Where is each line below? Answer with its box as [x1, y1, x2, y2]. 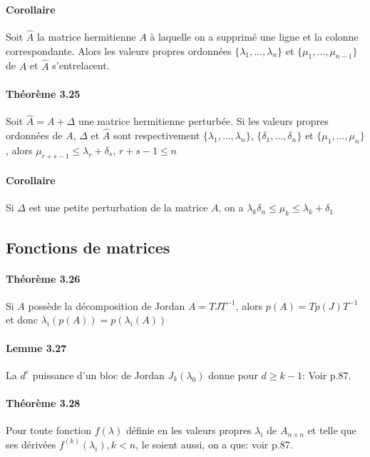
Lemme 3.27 [6, 340, 67, 355]
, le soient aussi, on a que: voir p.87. [135, 436, 293, 451]
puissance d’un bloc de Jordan [32, 367, 165, 382]
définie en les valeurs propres [125, 423, 252, 438]
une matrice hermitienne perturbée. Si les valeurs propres [78, 114, 329, 129]
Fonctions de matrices [6, 236, 170, 258]
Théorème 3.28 [6, 395, 81, 410]
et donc [6, 312, 38, 327]
